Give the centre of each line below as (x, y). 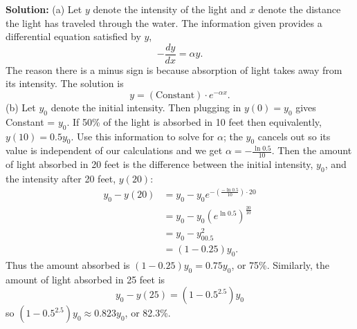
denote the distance (300, 9)
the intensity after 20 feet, (61, 179)
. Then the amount (312, 150)
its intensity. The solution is (65, 83)
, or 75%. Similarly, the (281, 265)
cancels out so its (294, 136)
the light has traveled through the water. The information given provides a (164, 22)
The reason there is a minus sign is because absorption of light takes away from (174, 69)
